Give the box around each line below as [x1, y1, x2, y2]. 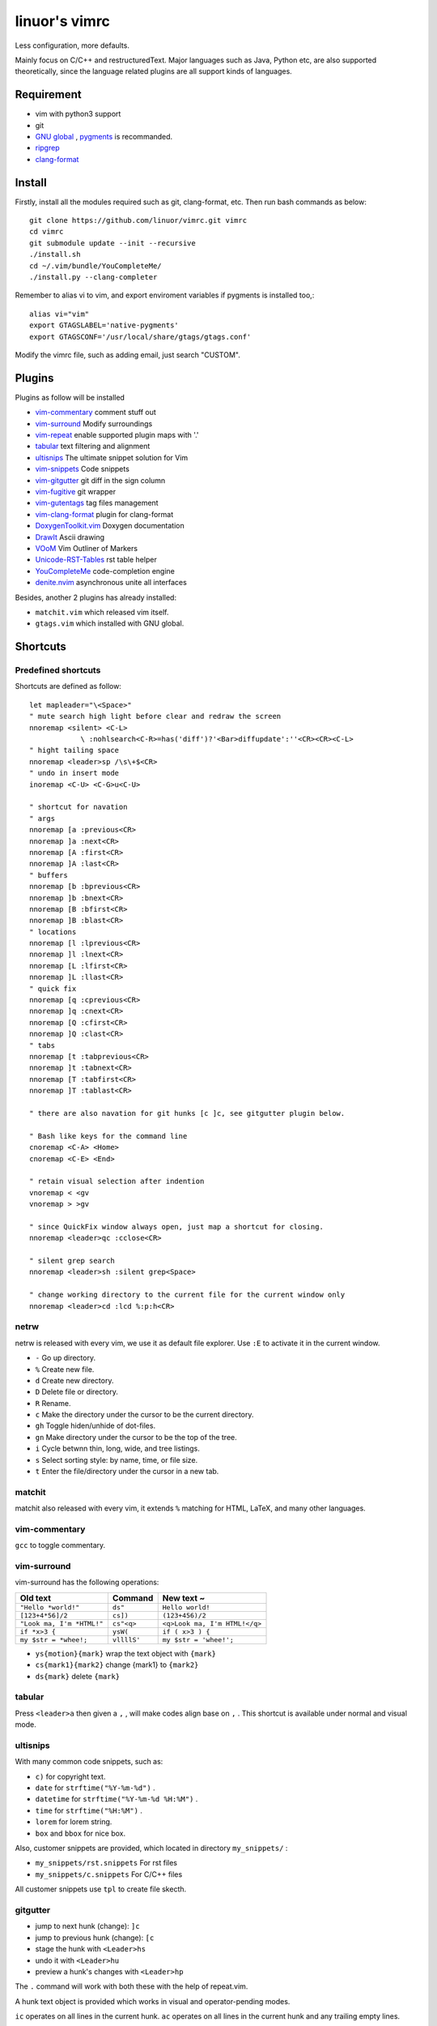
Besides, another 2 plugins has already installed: [15, 592, 177, 602]
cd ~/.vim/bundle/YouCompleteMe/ [29, 261, 162, 271]
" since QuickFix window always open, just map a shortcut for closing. [29, 1222, 324, 1231]
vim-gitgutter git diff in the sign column [35, 475, 166, 485]
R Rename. [35, 1398, 71, 1408]
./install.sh [29, 250, 81, 259]
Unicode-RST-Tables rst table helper [35, 555, 157, 565]
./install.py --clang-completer [29, 272, 158, 282]
